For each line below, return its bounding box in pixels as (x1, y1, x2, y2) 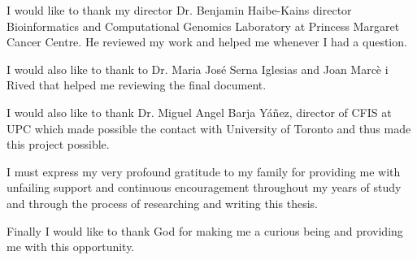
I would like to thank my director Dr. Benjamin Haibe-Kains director (7, 2, 352, 18)
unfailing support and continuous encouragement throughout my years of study (7, 179, 402, 196)
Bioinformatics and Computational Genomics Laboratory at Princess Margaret (7, 17, 400, 34)
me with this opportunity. (7, 238, 135, 255)
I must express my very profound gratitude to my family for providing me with (7, 162, 401, 180)
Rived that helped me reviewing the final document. (7, 76, 267, 93)
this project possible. (7, 136, 110, 153)
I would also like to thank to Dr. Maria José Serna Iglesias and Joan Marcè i (7, 60, 389, 77)
